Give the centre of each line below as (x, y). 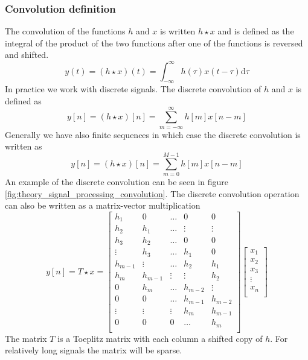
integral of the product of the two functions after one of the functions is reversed (154, 43)
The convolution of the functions (65, 31)
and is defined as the (256, 31)
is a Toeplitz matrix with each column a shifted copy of (160, 338)
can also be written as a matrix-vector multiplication (103, 205)
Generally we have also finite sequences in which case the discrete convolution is (153, 134)
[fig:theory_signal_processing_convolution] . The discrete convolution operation (152, 193)
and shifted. (27, 55)
